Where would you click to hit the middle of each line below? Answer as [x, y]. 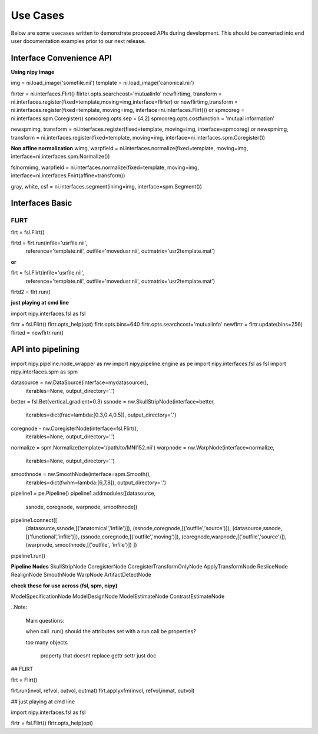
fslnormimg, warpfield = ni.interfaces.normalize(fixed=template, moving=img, [105, 167]
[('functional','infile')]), [52, 537]
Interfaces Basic [42, 203]
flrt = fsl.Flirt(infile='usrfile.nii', [48, 273]
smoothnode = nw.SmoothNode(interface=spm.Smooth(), [81, 474]
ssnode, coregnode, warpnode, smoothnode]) [82, 507]
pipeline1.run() [28, 556]
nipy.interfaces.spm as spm [44, 372]
